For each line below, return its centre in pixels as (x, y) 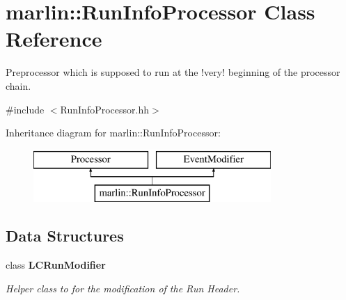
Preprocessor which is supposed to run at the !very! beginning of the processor (173, 72)
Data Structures (65, 236)
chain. (18, 85)
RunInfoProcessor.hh (104, 109)
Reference (54, 39)
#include (25, 109)
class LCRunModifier (56, 265)
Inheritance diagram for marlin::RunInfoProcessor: (113, 133)
